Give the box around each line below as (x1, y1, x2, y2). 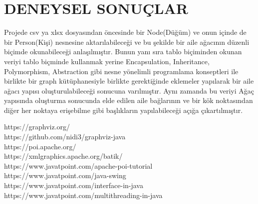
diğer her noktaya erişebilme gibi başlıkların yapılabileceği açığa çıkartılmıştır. (4, 104, 243, 115)
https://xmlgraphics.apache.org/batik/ (4, 151, 123, 161)
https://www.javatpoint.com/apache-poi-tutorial (4, 160, 153, 171)
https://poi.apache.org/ (4, 141, 76, 151)
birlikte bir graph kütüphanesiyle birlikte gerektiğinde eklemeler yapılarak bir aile (4, 76, 254, 86)
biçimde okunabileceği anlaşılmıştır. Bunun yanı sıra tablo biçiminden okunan (4, 46, 242, 57)
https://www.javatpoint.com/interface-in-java (4, 180, 143, 191)
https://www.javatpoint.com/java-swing (4, 170, 126, 181)
